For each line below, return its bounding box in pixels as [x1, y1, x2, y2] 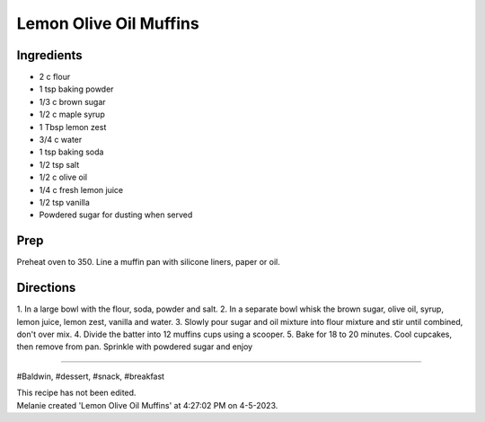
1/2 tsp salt [39, 159, 80, 170]
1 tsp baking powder [39, 84, 114, 94]
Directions [16, 280, 76, 295]
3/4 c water [39, 135, 83, 145]
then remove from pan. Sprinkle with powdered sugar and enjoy [16, 341, 253, 352]
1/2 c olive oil [39, 171, 88, 183]
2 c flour [39, 72, 71, 83]
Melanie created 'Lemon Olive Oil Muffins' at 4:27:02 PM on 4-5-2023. [16, 400, 278, 410]
